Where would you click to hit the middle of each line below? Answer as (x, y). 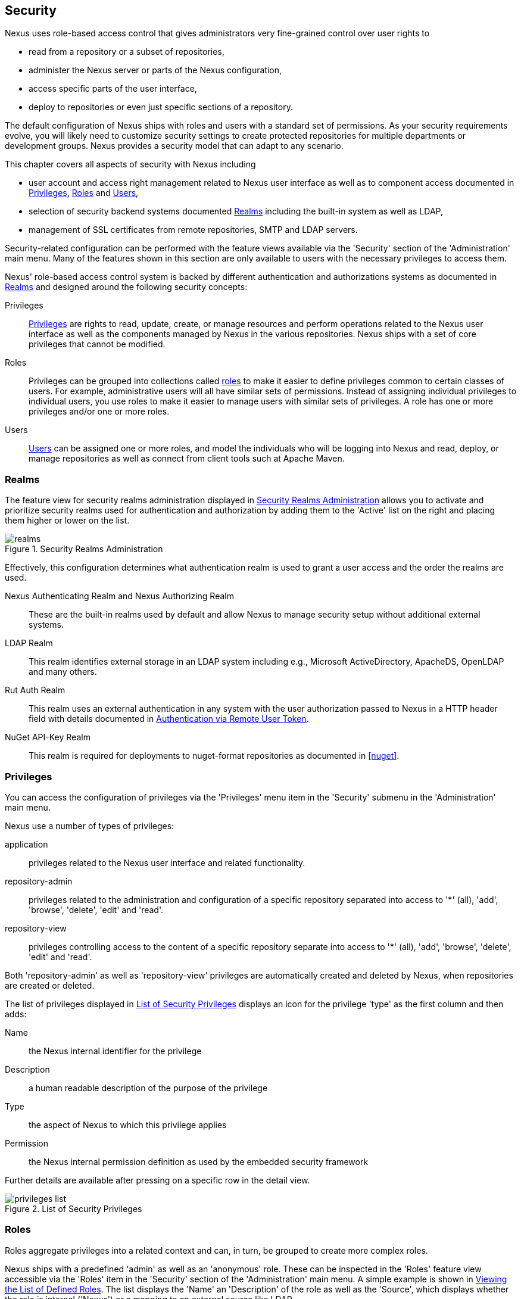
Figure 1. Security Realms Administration (84, 549)
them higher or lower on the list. (67, 521)
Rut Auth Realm (35, 690)
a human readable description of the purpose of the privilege (148, 1088)
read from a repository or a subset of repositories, (127, 52)
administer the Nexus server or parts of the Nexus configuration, (155, 70)
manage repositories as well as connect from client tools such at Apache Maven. (187, 459)
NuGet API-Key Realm (48, 737)
